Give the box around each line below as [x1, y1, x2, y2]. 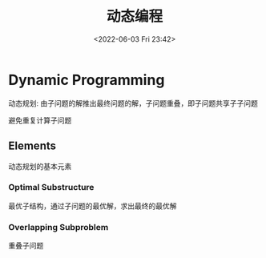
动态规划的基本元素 [8, 161, 72, 171]
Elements [8, 139, 57, 153]
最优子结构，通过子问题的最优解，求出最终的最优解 [8, 201, 177, 211]
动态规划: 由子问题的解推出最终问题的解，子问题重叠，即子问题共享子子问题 [8, 98, 258, 108]
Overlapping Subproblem [8, 221, 109, 232]
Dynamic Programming [8, 71, 165, 89]
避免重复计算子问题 [8, 115, 72, 125]
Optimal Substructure [8, 182, 95, 193]
